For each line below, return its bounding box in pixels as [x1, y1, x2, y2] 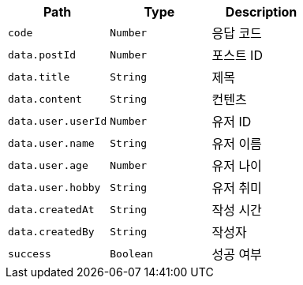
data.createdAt [8, 203, 95, 216]
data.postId [8, 48, 77, 61]
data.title [8, 70, 70, 83]
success [8, 247, 51, 260]
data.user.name [8, 137, 95, 149]
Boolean [110, 247, 154, 260]
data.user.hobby [8, 181, 101, 193]
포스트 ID [211, 47, 263, 63]
